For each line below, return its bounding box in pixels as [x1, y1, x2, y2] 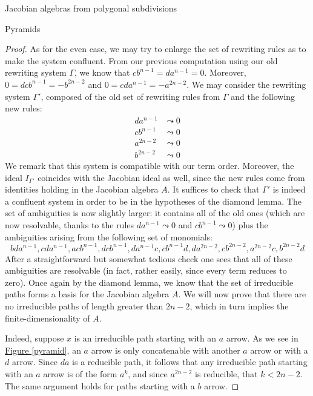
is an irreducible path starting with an [74, 332, 217, 345]
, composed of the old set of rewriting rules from [41, 90, 220, 102]
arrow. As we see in [226, 332, 298, 345]
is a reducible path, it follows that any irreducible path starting [72, 355, 308, 368]
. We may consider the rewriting [186, 78, 306, 90]
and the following [231, 90, 295, 102]
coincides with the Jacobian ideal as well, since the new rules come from [38, 171, 305, 183]
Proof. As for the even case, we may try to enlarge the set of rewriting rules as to [5, 42, 306, 55]
